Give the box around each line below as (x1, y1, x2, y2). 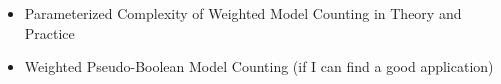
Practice (24, 22, 75, 43)
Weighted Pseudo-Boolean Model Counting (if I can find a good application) (24, 56, 494, 77)
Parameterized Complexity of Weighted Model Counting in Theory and (24, 3, 462, 23)
